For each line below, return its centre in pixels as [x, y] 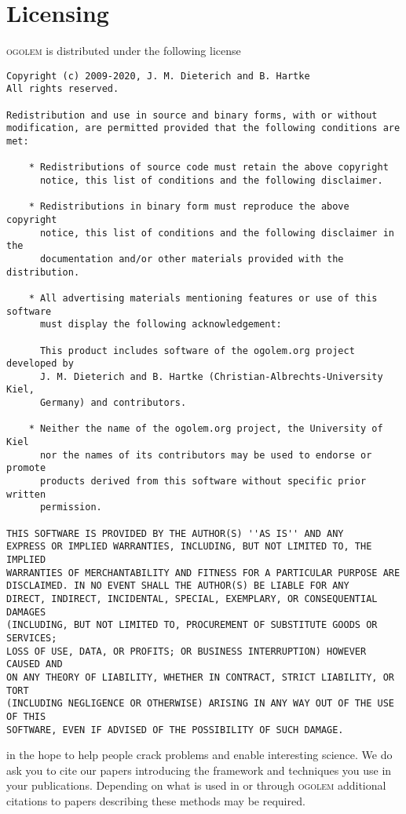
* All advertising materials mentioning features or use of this [203, 298]
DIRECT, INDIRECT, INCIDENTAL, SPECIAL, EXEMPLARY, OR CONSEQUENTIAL [192, 599]
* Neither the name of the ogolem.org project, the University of [206, 429]
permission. [71, 507]
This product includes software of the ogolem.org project [197, 350]
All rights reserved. [63, 89]
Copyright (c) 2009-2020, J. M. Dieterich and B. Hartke [158, 76]
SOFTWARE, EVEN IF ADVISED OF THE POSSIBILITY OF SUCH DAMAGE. [175, 730]
